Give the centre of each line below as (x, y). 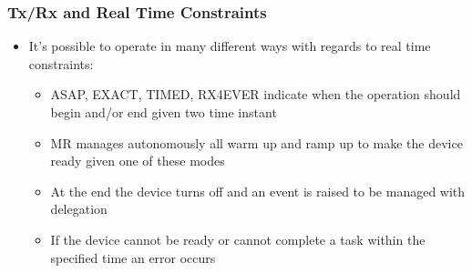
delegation (79, 209)
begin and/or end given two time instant (164, 112)
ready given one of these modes (138, 161)
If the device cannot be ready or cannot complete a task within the (238, 239)
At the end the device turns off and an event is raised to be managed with (258, 191)
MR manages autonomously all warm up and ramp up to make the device (257, 142)
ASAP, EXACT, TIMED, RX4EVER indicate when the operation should (256, 94)
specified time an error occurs (133, 257)
